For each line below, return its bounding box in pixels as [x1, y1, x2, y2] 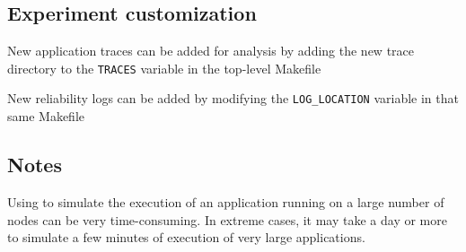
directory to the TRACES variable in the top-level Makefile [7, 58, 321, 77]
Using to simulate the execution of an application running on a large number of [7, 192, 444, 211]
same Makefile [7, 107, 85, 126]
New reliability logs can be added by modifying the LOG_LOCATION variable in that [7, 89, 459, 108]
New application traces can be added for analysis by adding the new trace [7, 41, 415, 60]
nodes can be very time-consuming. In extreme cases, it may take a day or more [7, 210, 447, 229]
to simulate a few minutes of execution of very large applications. [7, 228, 365, 247]
